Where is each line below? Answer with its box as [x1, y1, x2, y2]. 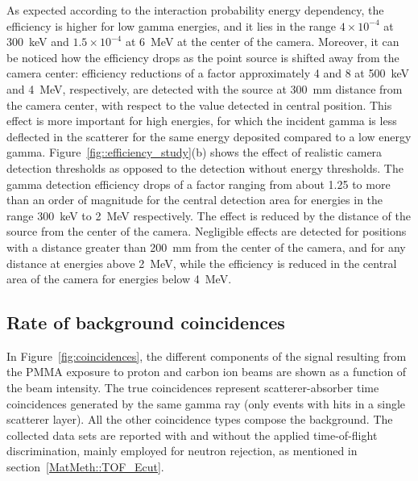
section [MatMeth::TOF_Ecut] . [6, 458, 164, 475]
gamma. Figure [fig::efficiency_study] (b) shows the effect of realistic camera [6, 144, 383, 161]
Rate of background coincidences [6, 310, 285, 335]
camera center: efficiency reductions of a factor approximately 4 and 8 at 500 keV [6, 65, 409, 82]
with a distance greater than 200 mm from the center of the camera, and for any [6, 238, 406, 255]
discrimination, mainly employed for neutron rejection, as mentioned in [6, 442, 358, 459]
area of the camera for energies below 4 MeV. [6, 270, 232, 287]
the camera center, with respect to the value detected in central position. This [6, 96, 392, 113]
